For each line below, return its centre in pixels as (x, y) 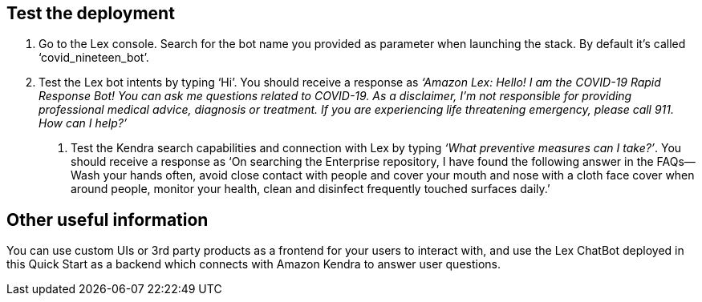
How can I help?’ (83, 123)
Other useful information (108, 219)
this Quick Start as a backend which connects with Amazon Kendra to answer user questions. (254, 264)
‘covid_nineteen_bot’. (94, 58)
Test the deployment (91, 13)
